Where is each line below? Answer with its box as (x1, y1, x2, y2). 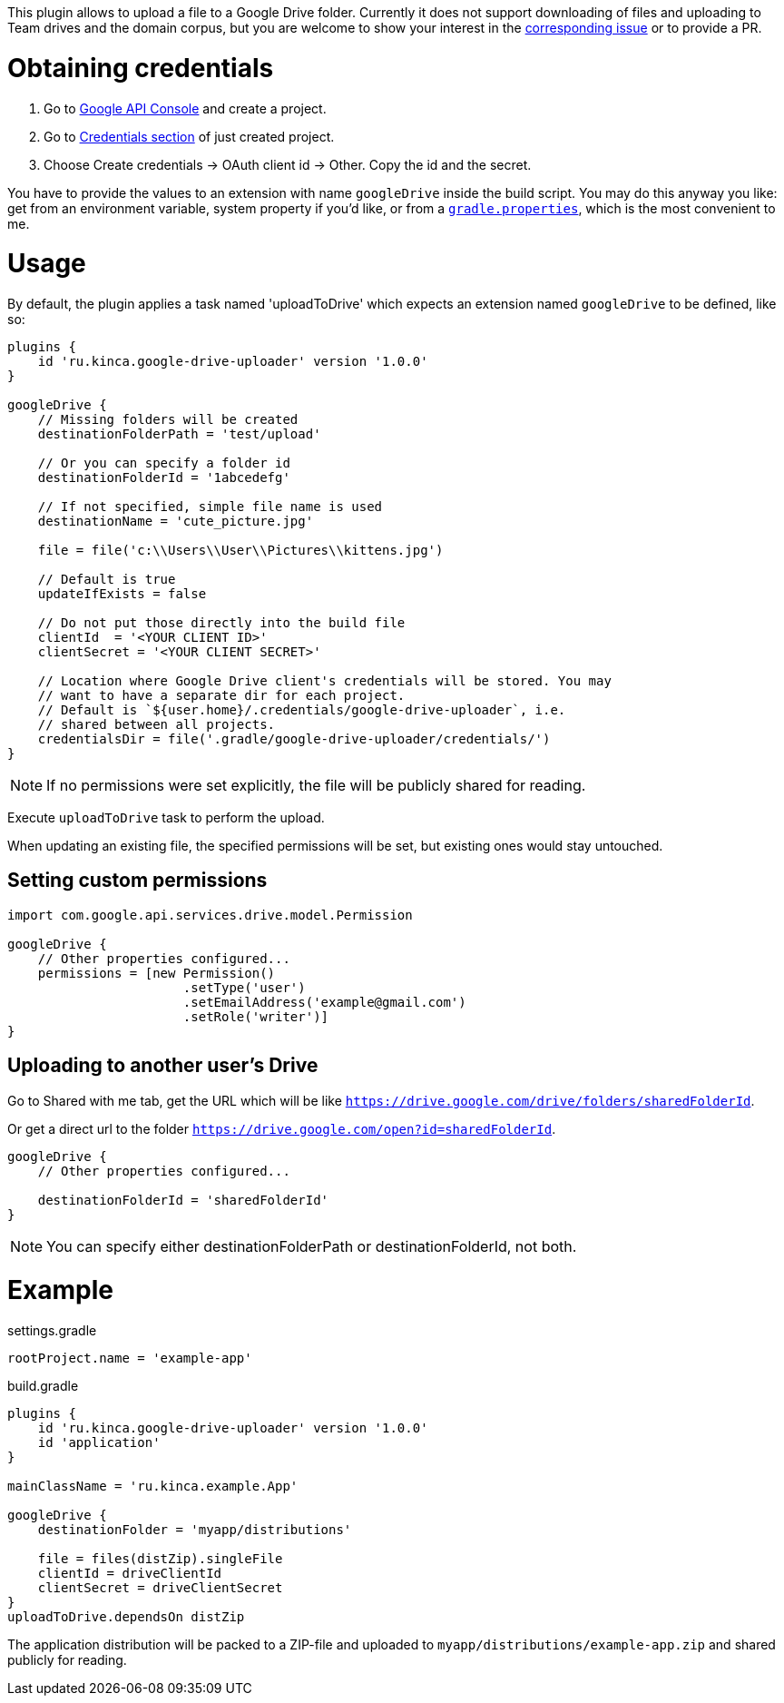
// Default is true (37, 572, 176, 586)
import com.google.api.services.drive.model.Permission (7, 907, 413, 922)
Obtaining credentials (7, 52, 274, 84)
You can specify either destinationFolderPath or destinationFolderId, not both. (46, 1236, 577, 1255)
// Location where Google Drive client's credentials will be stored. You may (37, 674, 612, 688)
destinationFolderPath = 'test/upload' (37, 427, 321, 441)
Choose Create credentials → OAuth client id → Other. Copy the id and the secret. (44, 156, 532, 172)
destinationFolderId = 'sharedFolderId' (37, 1192, 329, 1207)
